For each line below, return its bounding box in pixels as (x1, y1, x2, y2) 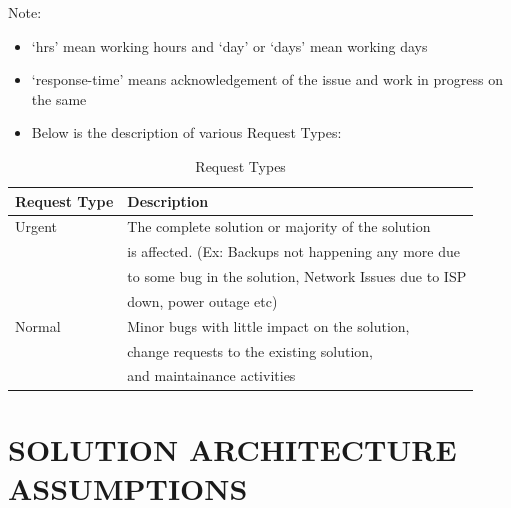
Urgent (15, 216, 58, 237)
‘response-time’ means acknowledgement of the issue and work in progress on (31, 69, 503, 90)
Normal (15, 315, 61, 336)
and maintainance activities (127, 365, 296, 386)
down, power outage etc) (127, 290, 278, 311)
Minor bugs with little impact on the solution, (127, 315, 410, 336)
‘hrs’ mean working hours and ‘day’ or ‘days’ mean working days (31, 35, 428, 56)
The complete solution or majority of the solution (127, 216, 431, 237)
